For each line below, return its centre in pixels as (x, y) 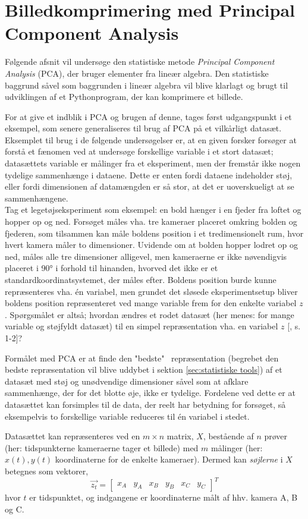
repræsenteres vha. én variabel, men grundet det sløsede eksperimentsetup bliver (151, 291)
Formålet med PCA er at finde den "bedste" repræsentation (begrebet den (142, 358)
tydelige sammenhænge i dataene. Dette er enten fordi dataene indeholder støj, (149, 174)
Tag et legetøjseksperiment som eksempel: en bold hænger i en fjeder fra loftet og (153, 210)
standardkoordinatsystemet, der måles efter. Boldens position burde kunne (141, 279)
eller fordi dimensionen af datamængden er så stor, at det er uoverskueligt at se (150, 186)
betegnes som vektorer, (47, 471)
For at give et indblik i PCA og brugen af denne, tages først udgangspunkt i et (148, 116)
